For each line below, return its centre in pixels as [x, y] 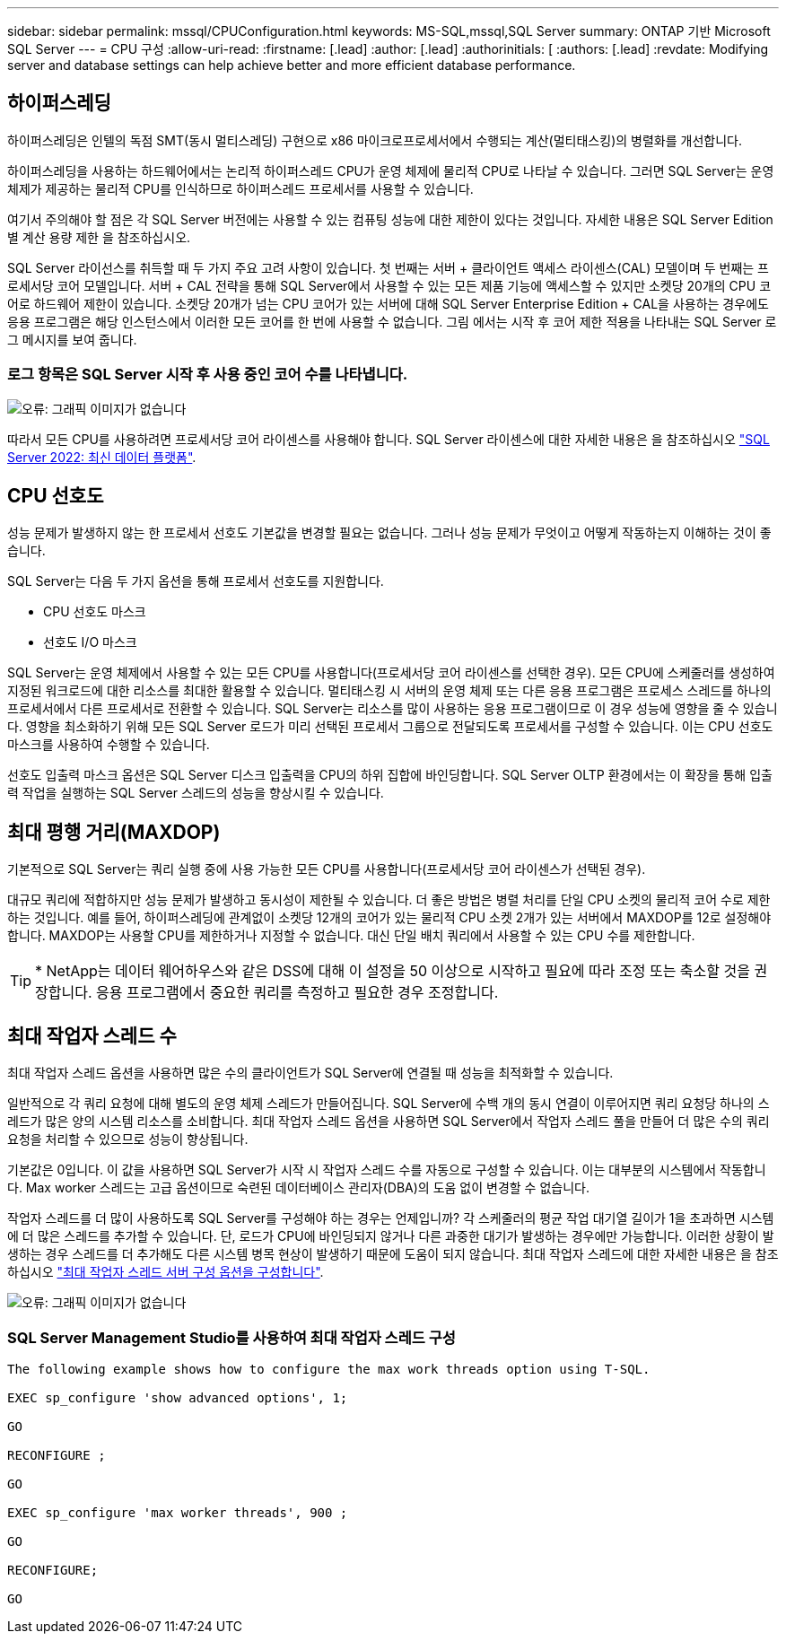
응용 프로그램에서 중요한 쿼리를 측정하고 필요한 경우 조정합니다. [297, 993]
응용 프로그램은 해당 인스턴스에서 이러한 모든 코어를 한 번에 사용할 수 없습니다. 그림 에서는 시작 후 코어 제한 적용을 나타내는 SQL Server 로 [392, 321]
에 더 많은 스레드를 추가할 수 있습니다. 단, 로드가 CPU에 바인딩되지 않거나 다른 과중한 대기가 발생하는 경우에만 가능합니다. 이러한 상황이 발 [391, 1236]
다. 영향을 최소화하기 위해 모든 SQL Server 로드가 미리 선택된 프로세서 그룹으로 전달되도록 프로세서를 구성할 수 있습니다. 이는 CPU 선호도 [390, 727]
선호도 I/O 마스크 [90, 642]
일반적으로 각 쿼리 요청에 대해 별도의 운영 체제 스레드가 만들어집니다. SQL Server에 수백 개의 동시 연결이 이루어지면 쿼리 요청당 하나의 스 [389, 1104]
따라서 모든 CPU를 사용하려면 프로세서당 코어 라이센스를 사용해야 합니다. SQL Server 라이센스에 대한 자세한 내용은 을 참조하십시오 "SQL [389, 439]
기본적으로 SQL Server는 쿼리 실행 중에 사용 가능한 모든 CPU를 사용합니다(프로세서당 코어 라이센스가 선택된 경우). [327, 869]
